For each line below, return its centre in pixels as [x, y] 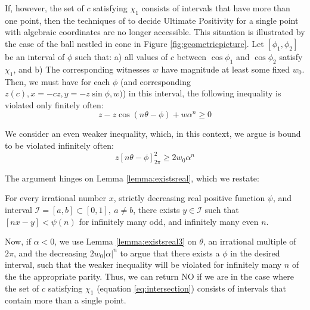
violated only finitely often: [54, 104]
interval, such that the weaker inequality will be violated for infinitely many [143, 264]
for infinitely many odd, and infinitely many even [169, 221]
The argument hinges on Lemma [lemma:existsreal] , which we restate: [132, 178]
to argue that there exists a [170, 253]
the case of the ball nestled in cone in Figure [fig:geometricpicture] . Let [134, 43]
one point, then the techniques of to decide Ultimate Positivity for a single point [152, 20]
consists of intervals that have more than [216, 8]
